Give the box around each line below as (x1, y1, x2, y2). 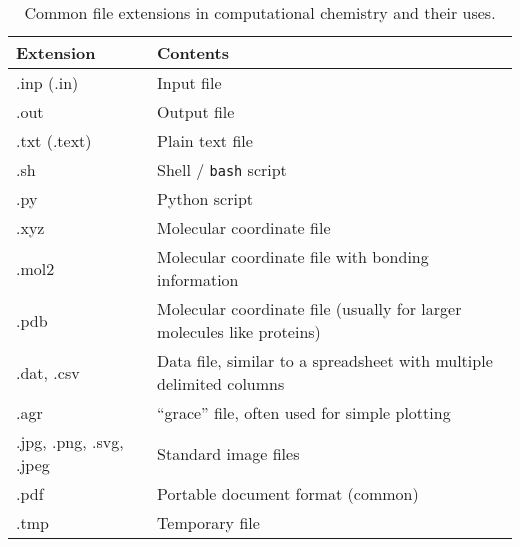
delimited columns (157, 372, 285, 395)
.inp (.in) (16, 71, 79, 94)
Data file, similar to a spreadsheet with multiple (157, 349, 493, 372)
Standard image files (157, 441, 300, 465)
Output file (157, 100, 235, 123)
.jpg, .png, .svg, (16, 430, 124, 453)
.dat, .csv (16, 360, 80, 384)
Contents (157, 41, 229, 64)
